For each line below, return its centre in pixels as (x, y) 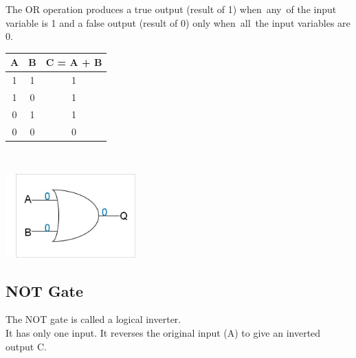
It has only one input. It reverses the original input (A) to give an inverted (163, 333)
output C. (26, 346)
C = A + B (74, 62)
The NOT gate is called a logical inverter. (93, 319)
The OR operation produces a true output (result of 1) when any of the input (171, 9)
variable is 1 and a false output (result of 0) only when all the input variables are (178, 22)
